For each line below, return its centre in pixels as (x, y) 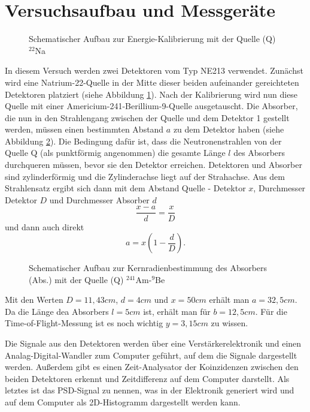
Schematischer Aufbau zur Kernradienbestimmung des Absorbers (148, 268)
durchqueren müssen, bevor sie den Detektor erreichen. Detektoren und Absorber (154, 165)
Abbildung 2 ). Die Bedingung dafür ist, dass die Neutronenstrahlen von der (143, 141)
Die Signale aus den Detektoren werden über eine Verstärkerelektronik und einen (153, 343)
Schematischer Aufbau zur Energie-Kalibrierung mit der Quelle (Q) (152, 39)
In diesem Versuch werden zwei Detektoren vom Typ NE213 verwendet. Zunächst (154, 70)
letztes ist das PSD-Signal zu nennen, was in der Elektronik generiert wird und (150, 390)
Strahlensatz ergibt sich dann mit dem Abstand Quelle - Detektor (125, 188)
